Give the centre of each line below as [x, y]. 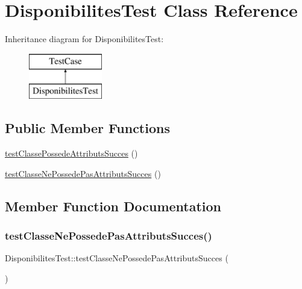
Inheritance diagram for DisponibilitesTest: [84, 39]
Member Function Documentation [113, 206]
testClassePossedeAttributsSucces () [71, 153]
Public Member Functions [87, 128]
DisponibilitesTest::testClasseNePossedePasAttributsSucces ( [117, 258]
